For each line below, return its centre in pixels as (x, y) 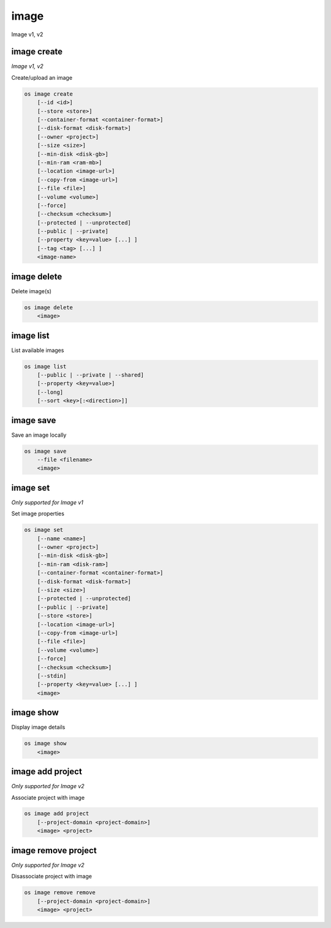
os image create (49, 94)
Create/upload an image (42, 77)
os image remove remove (60, 893)
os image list (45, 366)
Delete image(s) (32, 291)
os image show (45, 743)
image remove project (54, 850)
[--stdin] (52, 676)
